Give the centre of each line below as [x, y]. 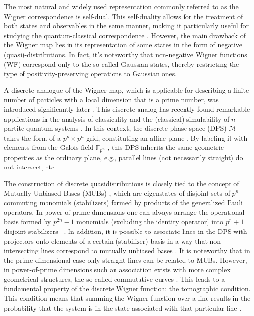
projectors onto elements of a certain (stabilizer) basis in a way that [106, 241]
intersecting [21, 250]
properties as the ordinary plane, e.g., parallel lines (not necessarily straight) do [124, 157]
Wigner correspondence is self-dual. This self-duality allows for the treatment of [124, 16]
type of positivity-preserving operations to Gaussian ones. [91, 74]
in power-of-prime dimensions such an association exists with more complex [117, 269]
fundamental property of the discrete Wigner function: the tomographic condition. [127, 288]
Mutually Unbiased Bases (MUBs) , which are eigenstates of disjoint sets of [117, 193]
